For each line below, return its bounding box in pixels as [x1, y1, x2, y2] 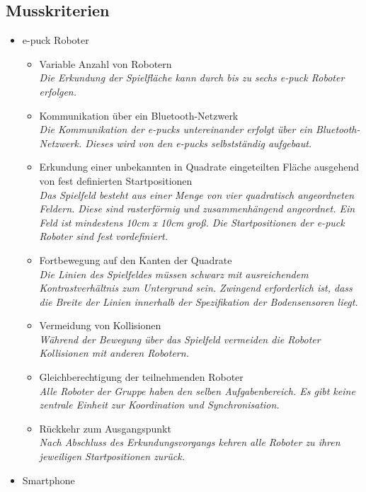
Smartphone [22, 472, 75, 487]
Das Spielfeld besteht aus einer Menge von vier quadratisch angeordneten [39, 187, 355, 202]
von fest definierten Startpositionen [39, 173, 193, 188]
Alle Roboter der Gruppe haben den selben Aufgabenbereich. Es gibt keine [39, 383, 355, 398]
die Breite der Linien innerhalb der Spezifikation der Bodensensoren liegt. [39, 294, 358, 309]
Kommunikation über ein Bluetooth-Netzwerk [39, 108, 239, 122]
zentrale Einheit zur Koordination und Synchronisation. [39, 397, 280, 412]
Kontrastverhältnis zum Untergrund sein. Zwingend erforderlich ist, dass [39, 280, 353, 295]
